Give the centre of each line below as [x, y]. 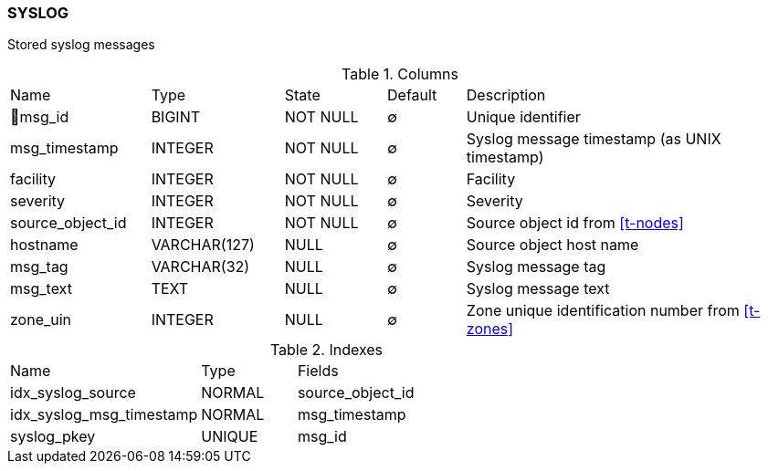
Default [412, 95]
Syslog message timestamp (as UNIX [594, 139]
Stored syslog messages [81, 45]
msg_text [41, 289]
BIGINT [176, 117]
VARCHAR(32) [200, 267]
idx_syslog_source [73, 393]
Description [506, 95]
